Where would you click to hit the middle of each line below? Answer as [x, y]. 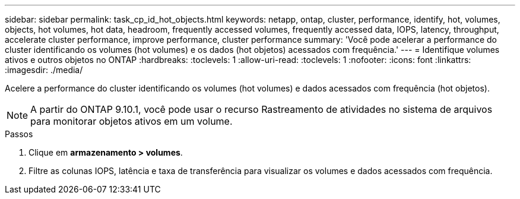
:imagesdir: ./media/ [44, 70]
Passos [19, 134]
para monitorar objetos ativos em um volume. [131, 121]
